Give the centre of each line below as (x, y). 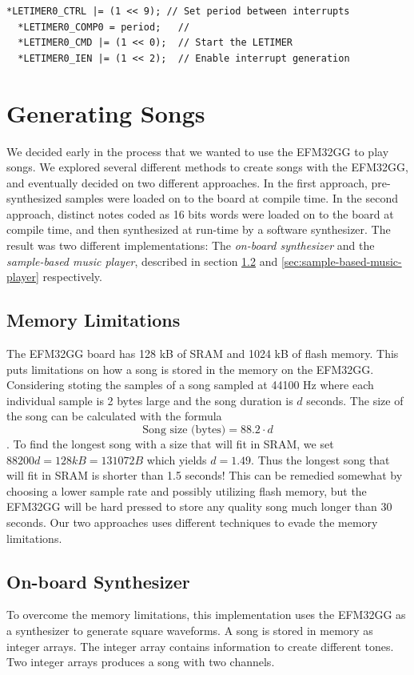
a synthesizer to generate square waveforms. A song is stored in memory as (190, 630)
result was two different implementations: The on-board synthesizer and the (191, 245)
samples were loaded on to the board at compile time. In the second (232, 198)
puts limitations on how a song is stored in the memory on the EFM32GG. (190, 369)
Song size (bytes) (184, 430)
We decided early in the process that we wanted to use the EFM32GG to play (198, 151)
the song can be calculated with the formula (114, 416)
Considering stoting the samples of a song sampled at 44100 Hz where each (190, 385)
